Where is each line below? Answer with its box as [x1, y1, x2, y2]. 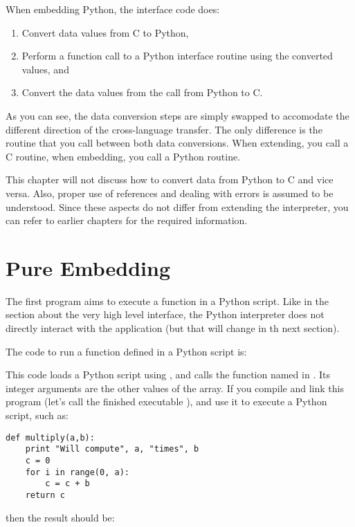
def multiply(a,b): [6, 432, 95, 443]
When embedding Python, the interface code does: [6, 2, 220, 16]
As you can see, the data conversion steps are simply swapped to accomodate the [6, 108, 349, 122]
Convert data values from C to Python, [21, 25, 189, 39]
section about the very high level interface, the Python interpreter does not [6, 307, 325, 322]
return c [25, 490, 65, 500]
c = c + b [45, 479, 90, 489]
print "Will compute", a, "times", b [25, 444, 199, 454]
